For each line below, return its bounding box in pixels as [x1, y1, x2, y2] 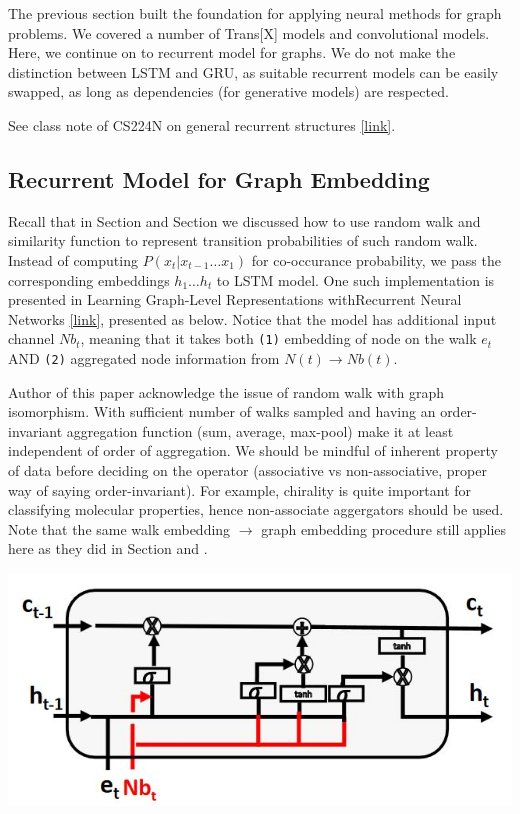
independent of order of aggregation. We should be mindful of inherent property [8, 440, 499, 461]
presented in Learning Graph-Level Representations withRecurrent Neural [8, 289, 462, 310]
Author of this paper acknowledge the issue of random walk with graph [8, 381, 444, 402]
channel [8, 328, 55, 349]
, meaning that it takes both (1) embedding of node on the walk [80, 328, 477, 349]
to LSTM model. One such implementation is [216, 269, 495, 290]
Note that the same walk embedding [8, 518, 231, 539]
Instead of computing [8, 249, 138, 270]
